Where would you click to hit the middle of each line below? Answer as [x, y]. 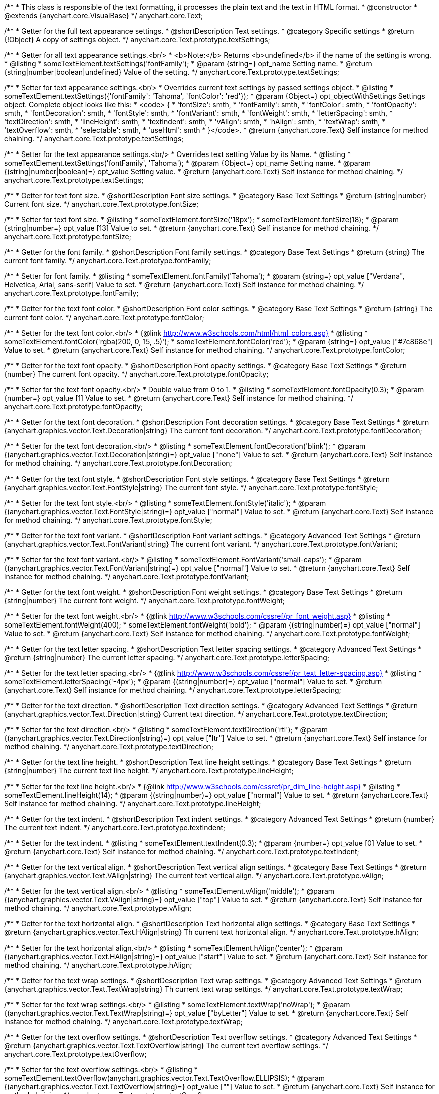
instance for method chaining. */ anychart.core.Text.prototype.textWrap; [123, 1022]
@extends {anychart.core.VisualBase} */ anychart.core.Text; [104, 15]
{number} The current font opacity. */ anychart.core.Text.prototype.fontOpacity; [136, 374]
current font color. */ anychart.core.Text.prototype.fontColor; [104, 317]
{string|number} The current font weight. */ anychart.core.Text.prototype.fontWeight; [145, 601]
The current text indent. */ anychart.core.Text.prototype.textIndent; [115, 827]
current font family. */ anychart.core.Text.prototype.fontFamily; [108, 261]
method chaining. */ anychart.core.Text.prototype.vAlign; [98, 908]
